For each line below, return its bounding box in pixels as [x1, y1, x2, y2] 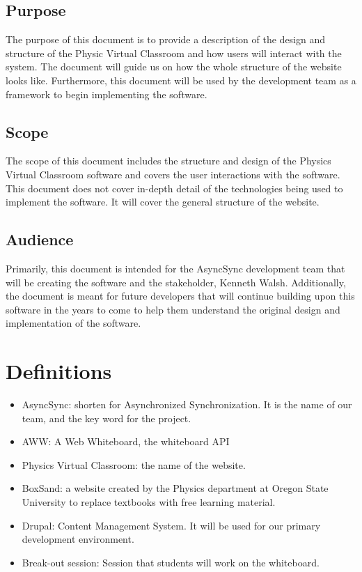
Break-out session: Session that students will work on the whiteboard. [22, 555, 320, 569]
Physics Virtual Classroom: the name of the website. [22, 457, 246, 472]
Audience [6, 229, 74, 250]
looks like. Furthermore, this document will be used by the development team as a [6, 72, 356, 87]
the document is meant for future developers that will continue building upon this [6, 288, 355, 303]
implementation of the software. [6, 316, 141, 330]
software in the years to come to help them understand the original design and [6, 302, 340, 316]
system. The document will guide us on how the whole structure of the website [6, 59, 342, 74]
